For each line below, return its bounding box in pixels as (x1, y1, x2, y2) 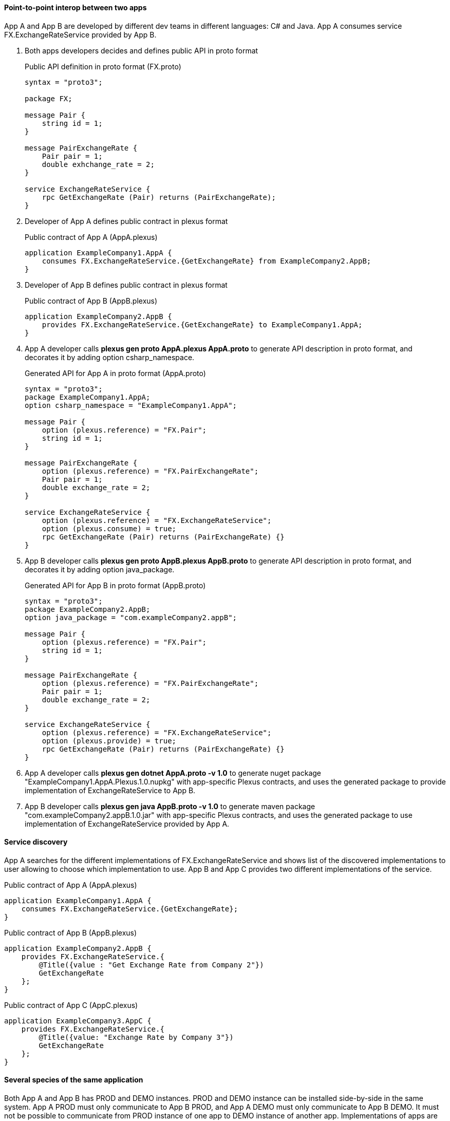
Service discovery (4, 837, 68, 847)
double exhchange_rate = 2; (42, 160, 155, 169)
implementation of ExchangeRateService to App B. (25, 786, 196, 795)
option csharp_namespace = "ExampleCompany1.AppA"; (25, 401, 237, 409)
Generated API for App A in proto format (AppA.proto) (25, 368, 206, 378)
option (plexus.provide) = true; (42, 736, 177, 745)
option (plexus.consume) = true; (42, 524, 177, 533)
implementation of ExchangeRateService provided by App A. (25, 819, 230, 828)
